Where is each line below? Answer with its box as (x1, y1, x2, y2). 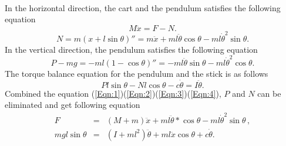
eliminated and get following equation (5, 99, 140, 111)
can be (257, 87, 281, 99)
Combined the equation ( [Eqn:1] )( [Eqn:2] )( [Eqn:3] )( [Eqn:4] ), (5, 87, 221, 99)
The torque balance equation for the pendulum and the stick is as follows (5, 67, 268, 79)
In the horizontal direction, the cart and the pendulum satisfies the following (5, 1, 281, 13)
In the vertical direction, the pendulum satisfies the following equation (5, 43, 258, 55)
